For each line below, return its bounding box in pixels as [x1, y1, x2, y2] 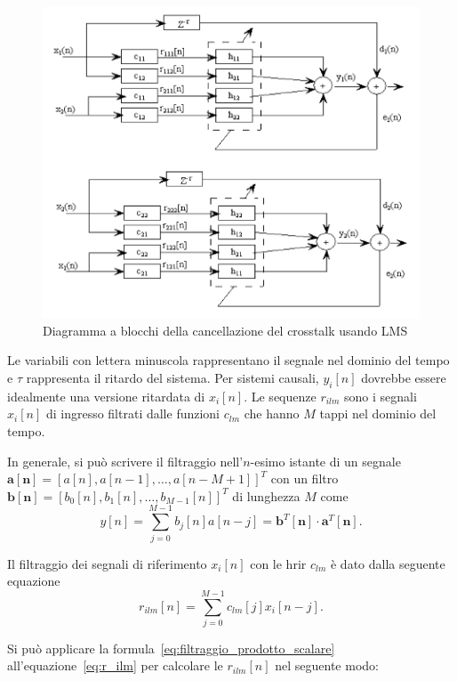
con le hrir [250, 554, 307, 572]
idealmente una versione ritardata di [7, 386, 205, 405]
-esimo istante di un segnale [250, 451, 401, 470]
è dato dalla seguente [330, 554, 445, 572]
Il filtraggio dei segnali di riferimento [7, 554, 207, 572]
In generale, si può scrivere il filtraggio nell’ [7, 451, 244, 470]
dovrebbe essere [361, 369, 446, 387]
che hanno [244, 404, 300, 423]
